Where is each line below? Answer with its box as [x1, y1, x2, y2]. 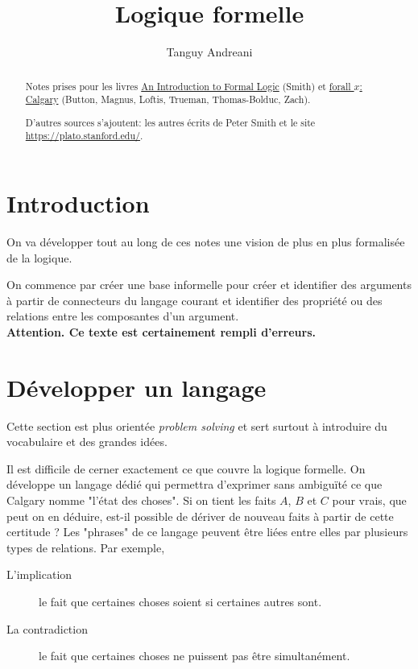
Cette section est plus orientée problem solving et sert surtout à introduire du [6, 417, 387, 434]
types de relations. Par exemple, [6, 539, 165, 555]
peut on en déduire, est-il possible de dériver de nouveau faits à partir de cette [6, 507, 394, 524]
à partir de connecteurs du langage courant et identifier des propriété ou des [6, 291, 383, 308]
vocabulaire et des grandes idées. [6, 433, 168, 450]
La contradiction [6, 620, 88, 637]
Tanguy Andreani [166, 43, 253, 60]
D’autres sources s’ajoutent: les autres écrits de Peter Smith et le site [25, 115, 316, 129]
